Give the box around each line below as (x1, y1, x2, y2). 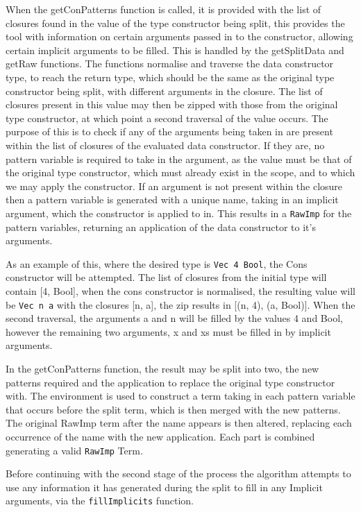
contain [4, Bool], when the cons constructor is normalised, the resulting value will (6, 284, 355, 298)
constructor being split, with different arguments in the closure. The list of (6, 83, 323, 98)
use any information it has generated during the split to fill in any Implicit (6, 479, 323, 494)
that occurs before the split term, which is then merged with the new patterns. (6, 402, 341, 416)
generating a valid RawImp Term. (6, 443, 143, 457)
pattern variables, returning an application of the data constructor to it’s (6, 219, 316, 234)
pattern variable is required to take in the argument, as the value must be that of (6, 151, 352, 166)
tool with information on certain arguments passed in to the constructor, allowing (6, 29, 353, 44)
